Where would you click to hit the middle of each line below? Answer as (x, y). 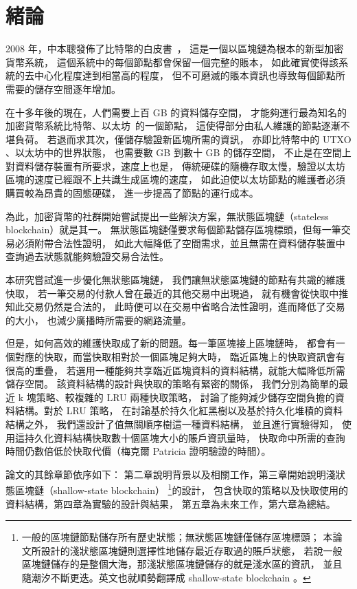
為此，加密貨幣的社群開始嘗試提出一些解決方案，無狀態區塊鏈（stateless (167, 216)
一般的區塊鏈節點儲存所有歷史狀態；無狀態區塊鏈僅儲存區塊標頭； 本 (177, 537)
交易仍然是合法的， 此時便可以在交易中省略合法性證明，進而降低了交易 (185, 307)
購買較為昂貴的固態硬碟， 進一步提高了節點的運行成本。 (132, 193)
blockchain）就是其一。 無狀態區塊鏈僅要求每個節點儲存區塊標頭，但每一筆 (173, 229)
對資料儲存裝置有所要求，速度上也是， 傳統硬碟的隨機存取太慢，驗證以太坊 (175, 165)
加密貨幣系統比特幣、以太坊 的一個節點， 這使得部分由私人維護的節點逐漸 (173, 126)
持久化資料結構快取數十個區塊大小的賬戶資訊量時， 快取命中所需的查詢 (185, 437)
